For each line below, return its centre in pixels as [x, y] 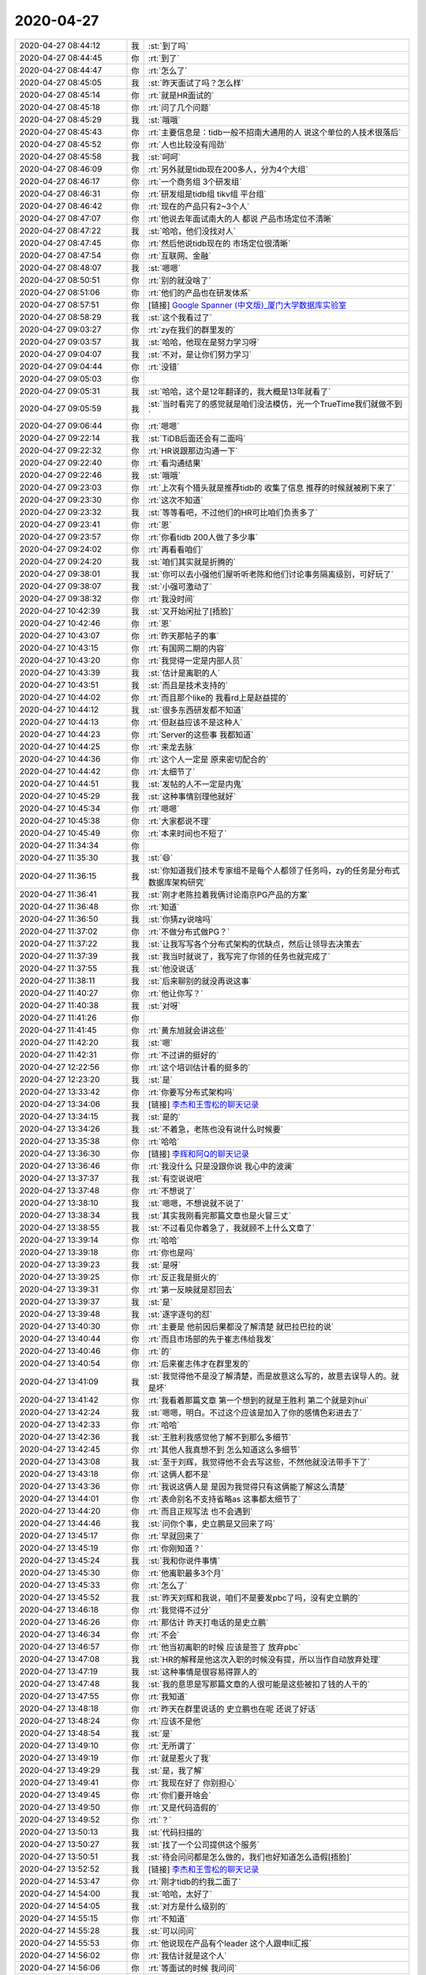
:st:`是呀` [164, 1265]
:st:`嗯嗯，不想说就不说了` [196, 1203]
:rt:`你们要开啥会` [179, 1795]
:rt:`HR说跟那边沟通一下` [193, 450]
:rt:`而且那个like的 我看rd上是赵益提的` [219, 698]
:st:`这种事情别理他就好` [192, 796]
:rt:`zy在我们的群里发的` [192, 329]
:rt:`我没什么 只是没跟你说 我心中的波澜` [221, 1166]
